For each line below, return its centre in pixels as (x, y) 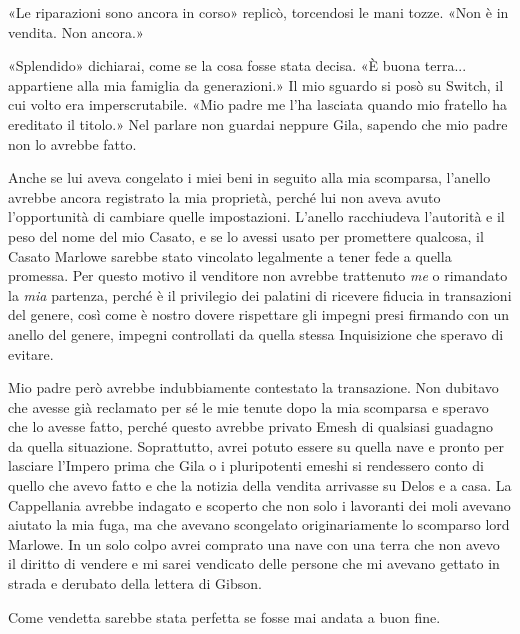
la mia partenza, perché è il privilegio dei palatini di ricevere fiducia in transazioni (260, 294)
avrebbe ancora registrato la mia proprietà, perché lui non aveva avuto (224, 196)
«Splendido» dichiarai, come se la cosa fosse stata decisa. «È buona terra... (237, 65)
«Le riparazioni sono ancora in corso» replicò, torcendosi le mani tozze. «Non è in (258, 12)
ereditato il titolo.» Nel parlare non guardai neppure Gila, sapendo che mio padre (258, 123)
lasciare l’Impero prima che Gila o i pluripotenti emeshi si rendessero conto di (246, 465)
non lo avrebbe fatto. (72, 143)
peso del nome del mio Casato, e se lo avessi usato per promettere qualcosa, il (246, 235)
